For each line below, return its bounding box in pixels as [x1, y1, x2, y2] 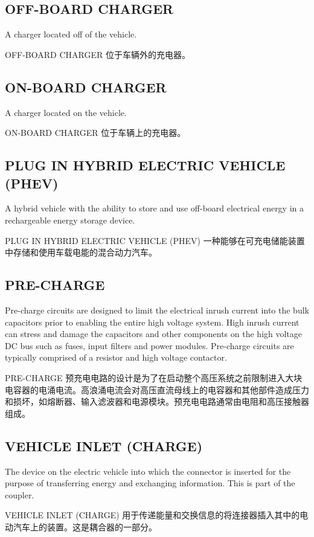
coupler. [5, 488, 34, 501]
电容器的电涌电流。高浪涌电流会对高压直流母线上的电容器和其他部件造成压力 [5, 383, 309, 396]
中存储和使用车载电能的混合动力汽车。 [5, 246, 157, 259]
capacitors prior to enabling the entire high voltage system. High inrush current [5, 315, 300, 328]
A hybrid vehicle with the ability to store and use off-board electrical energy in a [5, 202, 304, 214]
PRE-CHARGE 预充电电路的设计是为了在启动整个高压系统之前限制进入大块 [5, 371, 303, 384]
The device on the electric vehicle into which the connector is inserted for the [5, 465, 291, 477]
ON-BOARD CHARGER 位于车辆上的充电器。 [5, 126, 186, 139]
